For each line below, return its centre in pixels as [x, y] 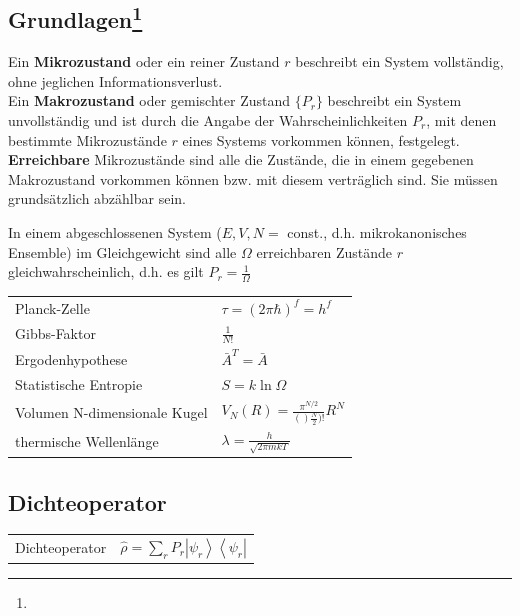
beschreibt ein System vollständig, [399, 61]
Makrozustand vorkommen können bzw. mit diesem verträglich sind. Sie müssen [253, 178]
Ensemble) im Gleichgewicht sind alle [122, 251]
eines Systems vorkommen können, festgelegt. [321, 139]
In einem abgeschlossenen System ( [115, 231]
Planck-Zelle [52, 307]
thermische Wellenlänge [87, 440]
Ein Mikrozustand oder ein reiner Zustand [144, 61]
